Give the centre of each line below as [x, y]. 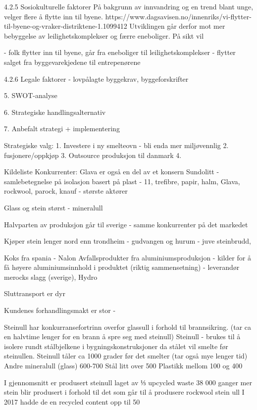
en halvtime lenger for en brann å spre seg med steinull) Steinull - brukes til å [122, 336]
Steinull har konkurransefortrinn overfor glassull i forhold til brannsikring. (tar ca [128, 327]
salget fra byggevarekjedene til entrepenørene [72, 62]
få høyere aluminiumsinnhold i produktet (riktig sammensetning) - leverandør [122, 267]
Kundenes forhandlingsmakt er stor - [60, 310]
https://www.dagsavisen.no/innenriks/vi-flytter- [178, 16]
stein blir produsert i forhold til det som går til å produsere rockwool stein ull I [124, 392]
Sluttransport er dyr [35, 293]
